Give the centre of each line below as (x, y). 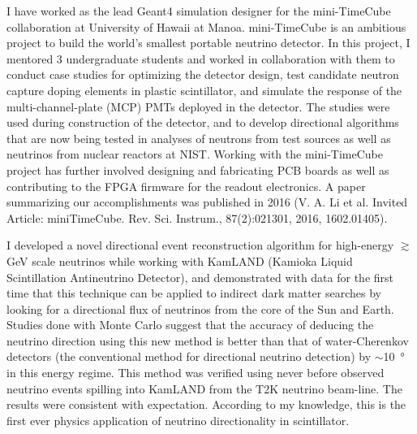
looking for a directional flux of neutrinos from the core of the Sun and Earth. (200, 308)
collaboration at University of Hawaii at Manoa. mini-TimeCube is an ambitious (206, 26)
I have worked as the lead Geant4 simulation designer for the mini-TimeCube (199, 11)
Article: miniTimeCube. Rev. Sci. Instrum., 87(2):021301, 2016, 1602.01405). (197, 217)
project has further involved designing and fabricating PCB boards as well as (198, 169)
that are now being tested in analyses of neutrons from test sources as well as (199, 138)
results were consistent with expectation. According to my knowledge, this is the (206, 404)
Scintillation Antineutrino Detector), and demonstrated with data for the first (200, 277)
